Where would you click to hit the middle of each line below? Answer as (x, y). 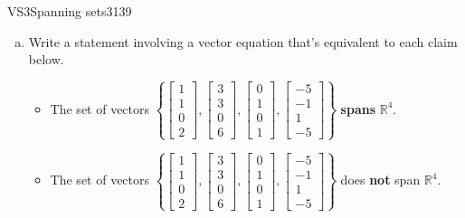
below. (46, 59)
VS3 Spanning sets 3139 (70, 11)
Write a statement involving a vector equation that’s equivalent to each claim (243, 41)
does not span (380, 180)
